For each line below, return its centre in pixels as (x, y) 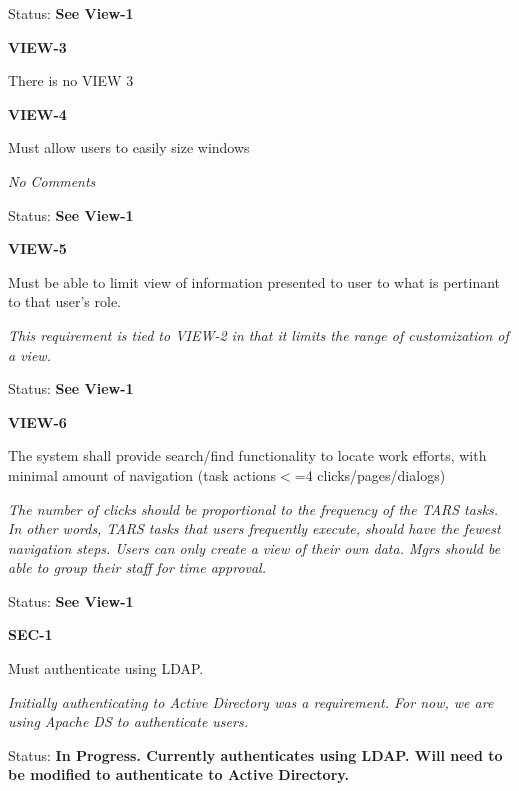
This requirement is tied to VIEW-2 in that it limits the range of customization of (258, 334)
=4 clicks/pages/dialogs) (370, 474)
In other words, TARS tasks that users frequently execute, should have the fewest (254, 528)
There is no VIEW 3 (71, 80)
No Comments (52, 180)
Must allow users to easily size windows (129, 147)
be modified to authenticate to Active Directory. (178, 774)
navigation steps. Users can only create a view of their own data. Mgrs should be (254, 547)
